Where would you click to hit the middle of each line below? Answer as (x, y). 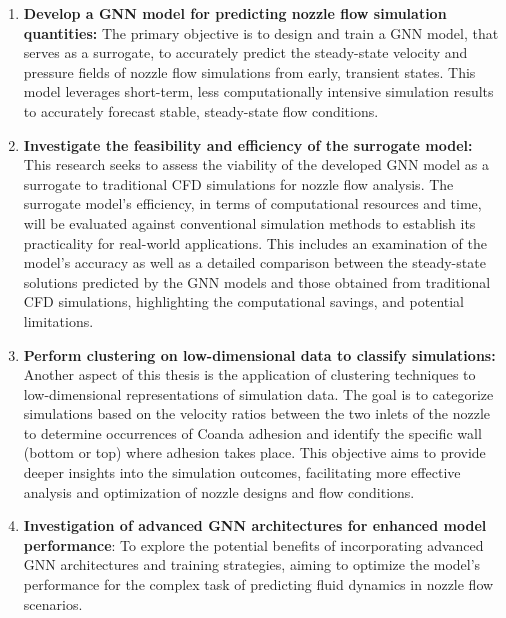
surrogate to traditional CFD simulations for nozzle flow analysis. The (238, 183)
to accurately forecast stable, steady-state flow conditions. (201, 110)
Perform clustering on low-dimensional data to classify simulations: (259, 354)
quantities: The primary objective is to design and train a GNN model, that (261, 32)
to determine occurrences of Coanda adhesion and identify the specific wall (252, 432)
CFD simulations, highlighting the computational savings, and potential (243, 301)
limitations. (58, 320)
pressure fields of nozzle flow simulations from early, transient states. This (249, 71)
